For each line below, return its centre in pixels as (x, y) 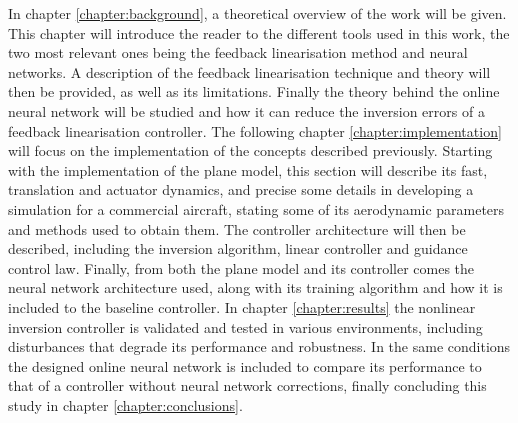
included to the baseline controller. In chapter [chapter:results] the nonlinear (242, 306)
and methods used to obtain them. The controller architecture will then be (237, 228)
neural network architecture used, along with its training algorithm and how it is (255, 287)
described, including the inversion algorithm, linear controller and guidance (238, 248)
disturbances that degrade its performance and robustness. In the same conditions (259, 346)
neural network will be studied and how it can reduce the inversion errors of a (246, 110)
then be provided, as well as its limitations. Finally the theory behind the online (254, 91)
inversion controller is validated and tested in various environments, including (245, 326)
